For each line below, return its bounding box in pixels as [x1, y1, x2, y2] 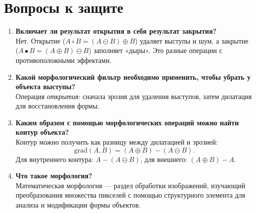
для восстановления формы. [15, 101, 100, 111]
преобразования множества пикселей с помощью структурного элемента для [15, 190, 245, 200]
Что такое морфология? [15, 170, 92, 181]
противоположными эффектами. [15, 54, 112, 65]
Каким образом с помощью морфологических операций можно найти [15, 117, 239, 127]
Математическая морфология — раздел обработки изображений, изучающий [15, 180, 246, 190]
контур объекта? [15, 127, 69, 137]
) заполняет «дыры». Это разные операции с [88, 45, 222, 55]
